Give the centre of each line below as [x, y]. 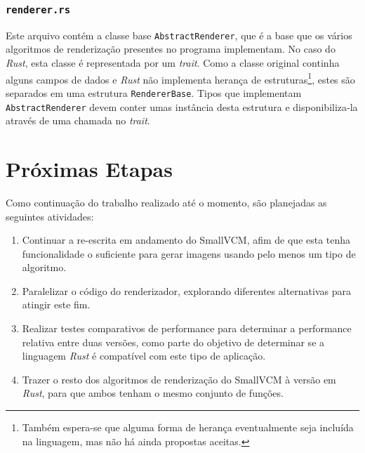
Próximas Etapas [89, 168]
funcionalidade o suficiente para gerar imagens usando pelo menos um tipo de [189, 253]
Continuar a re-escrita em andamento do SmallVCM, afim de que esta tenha [186, 240]
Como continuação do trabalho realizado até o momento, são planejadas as [166, 202]
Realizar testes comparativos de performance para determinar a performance [187, 328]
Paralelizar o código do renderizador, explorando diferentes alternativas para [186, 290]
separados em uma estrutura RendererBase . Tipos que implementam [154, 92]
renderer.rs [38, 9]
